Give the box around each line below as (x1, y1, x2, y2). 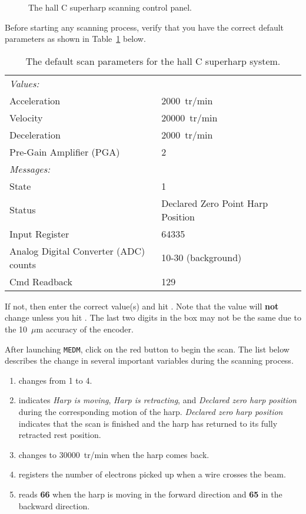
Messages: (9, 162, 51, 176)
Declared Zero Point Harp (161, 196, 268, 210)
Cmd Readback (9, 274, 72, 288)
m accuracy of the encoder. (36, 322, 134, 335)
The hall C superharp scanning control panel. (28, 1, 192, 13)
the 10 (5, 322, 28, 335)
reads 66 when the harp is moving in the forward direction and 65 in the (18, 487, 282, 500)
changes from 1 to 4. (18, 374, 92, 386)
